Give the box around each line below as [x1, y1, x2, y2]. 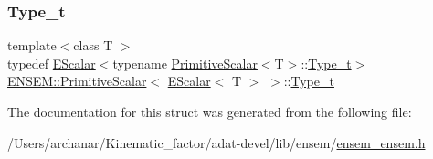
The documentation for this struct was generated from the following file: [7, 102, 412, 121]
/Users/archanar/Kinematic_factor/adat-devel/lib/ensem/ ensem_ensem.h [7, 132, 426, 152]
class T [73, 36, 113, 55]
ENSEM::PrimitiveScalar [7, 71, 147, 90]
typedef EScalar [7, 53, 96, 72]
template [7, 36, 57, 55]
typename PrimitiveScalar [112, 53, 258, 72]
